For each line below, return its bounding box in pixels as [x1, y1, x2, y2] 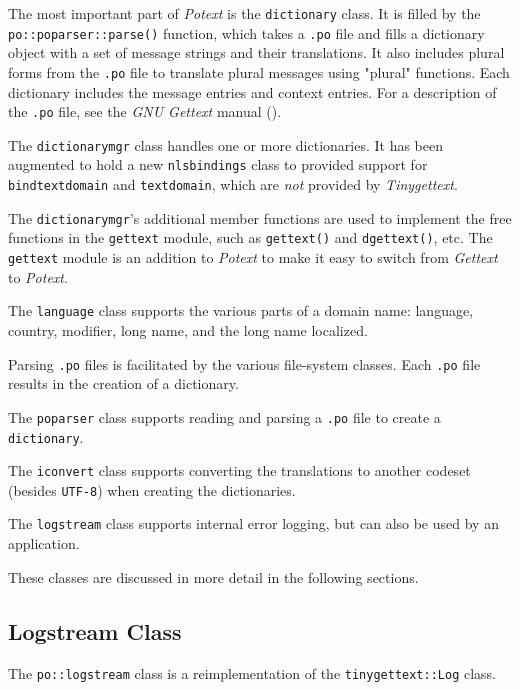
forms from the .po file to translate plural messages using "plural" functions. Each [8, 61, 510, 82]
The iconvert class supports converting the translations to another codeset [8, 460, 471, 481]
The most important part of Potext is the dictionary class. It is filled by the [8, 3, 481, 23]
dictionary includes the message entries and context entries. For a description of [8, 81, 497, 102]
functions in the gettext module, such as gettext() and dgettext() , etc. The [8, 227, 493, 248]
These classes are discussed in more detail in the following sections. [8, 566, 419, 587]
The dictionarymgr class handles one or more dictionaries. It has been [8, 134, 443, 155]
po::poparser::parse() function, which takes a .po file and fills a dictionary [8, 22, 485, 43]
